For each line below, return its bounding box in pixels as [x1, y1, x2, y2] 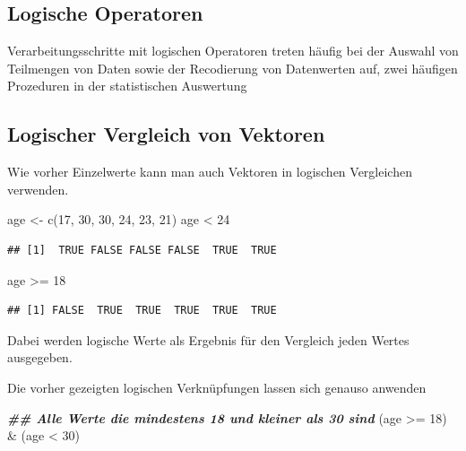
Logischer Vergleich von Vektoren [7, 120, 325, 148]
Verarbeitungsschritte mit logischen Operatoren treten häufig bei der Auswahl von [7, 41, 459, 60]
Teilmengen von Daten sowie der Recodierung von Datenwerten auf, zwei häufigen [7, 58, 458, 77]
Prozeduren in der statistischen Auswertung [7, 76, 247, 95]
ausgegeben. [7, 348, 73, 367]
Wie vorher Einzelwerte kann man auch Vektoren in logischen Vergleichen [7, 162, 412, 181]
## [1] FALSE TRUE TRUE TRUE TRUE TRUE [7, 304, 277, 317]
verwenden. [7, 179, 69, 198]
